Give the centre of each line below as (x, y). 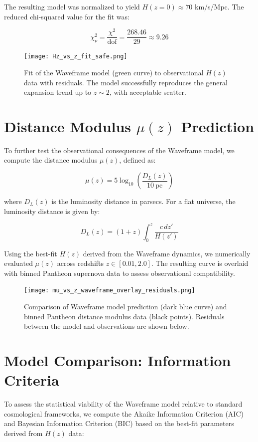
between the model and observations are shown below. (107, 326)
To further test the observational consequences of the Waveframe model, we (119, 150)
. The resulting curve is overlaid (200, 263)
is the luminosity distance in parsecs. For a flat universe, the (143, 201)
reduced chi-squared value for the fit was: (67, 16)
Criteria (32, 380)
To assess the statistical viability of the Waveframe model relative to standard (123, 404)
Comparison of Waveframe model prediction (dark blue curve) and (126, 306)
